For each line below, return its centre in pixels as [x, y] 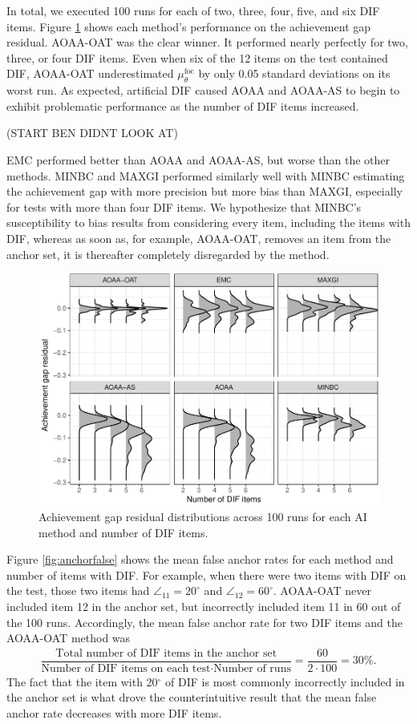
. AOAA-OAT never [322, 591]
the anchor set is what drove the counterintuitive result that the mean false [192, 697]
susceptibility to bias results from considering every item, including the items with [208, 222]
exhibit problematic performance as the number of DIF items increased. [183, 105]
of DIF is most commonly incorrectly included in [285, 681]
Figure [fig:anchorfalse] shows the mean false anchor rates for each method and [200, 559]
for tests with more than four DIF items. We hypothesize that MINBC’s [184, 206]
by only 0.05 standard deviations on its [294, 73]
